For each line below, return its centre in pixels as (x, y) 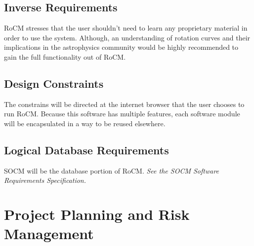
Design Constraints (54, 83)
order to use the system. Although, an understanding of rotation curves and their (127, 37)
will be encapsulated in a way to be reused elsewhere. (85, 123)
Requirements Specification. (45, 180)
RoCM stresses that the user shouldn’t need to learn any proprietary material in (126, 28)
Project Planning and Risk (97, 214)
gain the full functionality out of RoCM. (65, 56)
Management (49, 233)
